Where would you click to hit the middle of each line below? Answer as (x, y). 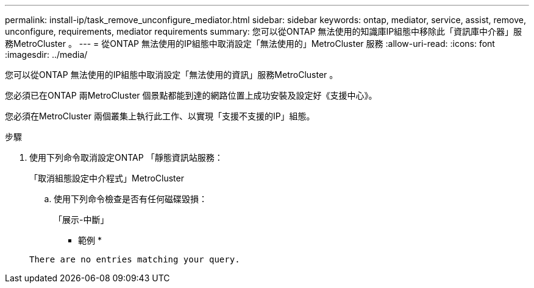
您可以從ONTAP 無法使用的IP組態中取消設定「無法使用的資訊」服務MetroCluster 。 (172, 75)
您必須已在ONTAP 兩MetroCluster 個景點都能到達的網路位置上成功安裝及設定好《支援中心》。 (191, 95)
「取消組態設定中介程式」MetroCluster (107, 178)
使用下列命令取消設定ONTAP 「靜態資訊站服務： (126, 157)
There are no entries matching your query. (135, 259)
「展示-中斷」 (81, 220)
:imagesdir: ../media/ (46, 54)
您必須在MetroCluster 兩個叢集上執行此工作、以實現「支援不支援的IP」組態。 (160, 116)
